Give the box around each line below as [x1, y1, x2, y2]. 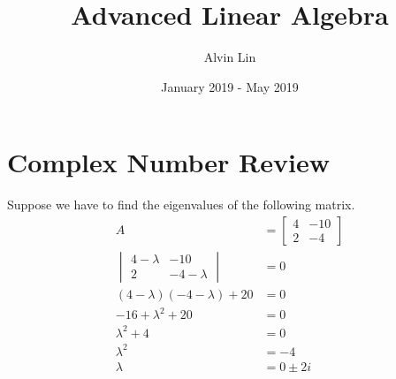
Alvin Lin [203, 48, 256, 66]
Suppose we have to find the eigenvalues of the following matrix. [7, 195, 355, 214]
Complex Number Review [7, 144, 330, 180]
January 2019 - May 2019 [161, 77, 299, 95]
